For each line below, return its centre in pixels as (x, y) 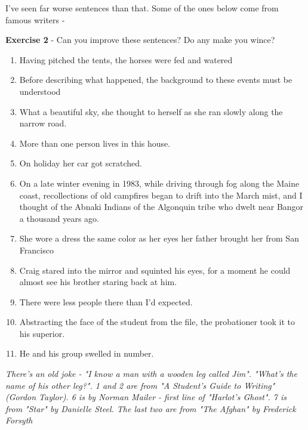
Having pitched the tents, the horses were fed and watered (126, 59)
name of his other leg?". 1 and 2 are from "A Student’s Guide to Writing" (140, 385)
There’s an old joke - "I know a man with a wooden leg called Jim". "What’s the (151, 374)
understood (40, 91)
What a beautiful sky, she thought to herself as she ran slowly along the (151, 111)
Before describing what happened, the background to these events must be (156, 80)
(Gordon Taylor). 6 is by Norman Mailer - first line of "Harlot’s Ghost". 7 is (146, 397)
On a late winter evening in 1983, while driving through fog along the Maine (159, 183)
